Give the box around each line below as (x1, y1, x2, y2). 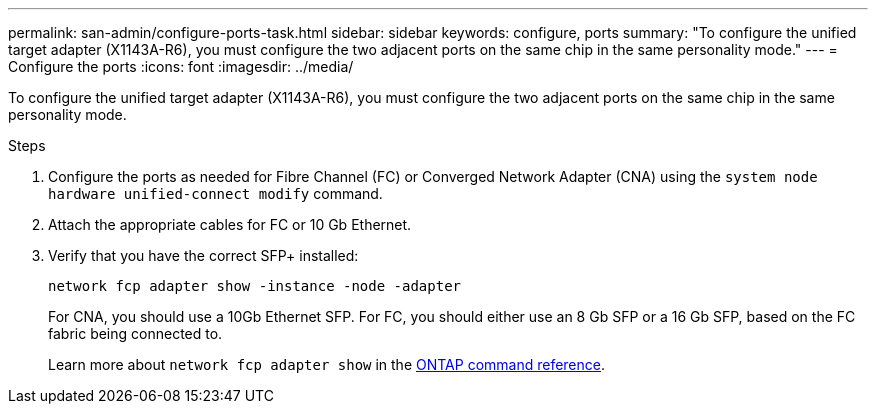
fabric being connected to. (48, 325, 223, 342)
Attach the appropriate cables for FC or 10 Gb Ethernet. (48, 216, 412, 233)
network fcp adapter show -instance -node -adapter (48, 278, 462, 294)
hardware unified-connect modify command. (48, 185, 383, 202)
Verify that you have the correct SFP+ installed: (48, 247, 359, 264)
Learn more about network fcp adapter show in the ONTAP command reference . (48, 356, 606, 373)
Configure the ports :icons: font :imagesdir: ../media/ (8, 58, 354, 75)
